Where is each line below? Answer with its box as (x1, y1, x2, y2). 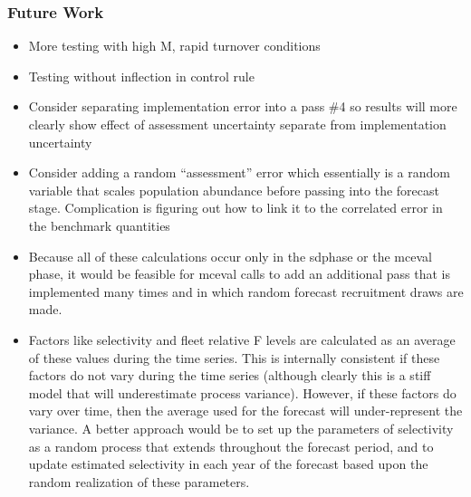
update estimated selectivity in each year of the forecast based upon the (28, 454, 428, 473)
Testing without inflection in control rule (28, 66, 255, 85)
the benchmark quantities (28, 215, 170, 234)
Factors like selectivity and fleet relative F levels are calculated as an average (28, 330, 456, 349)
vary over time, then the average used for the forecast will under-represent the (28, 401, 463, 420)
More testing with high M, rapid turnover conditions (28, 36, 321, 55)
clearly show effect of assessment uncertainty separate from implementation (28, 115, 447, 133)
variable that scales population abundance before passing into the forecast (28, 180, 439, 199)
